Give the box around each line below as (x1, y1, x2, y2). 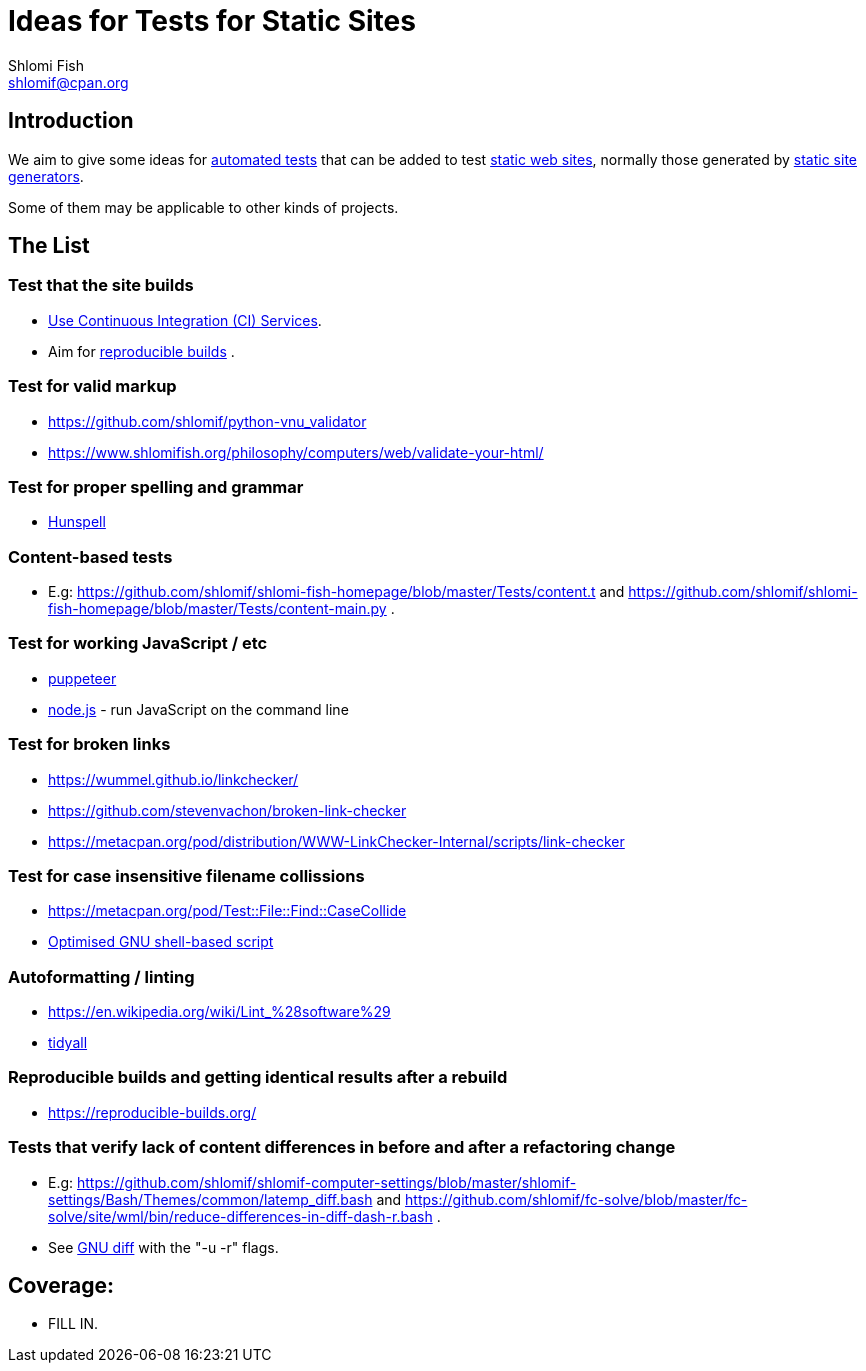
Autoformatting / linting (8, 966, 195, 987)
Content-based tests (8, 546, 173, 567)
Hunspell (48, 513, 106, 531)
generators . (8, 167, 84, 185)
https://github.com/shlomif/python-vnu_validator (48, 412, 367, 430)
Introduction (8, 108, 134, 134)
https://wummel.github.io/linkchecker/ (48, 770, 299, 788)
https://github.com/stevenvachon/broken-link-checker (48, 801, 407, 819)
